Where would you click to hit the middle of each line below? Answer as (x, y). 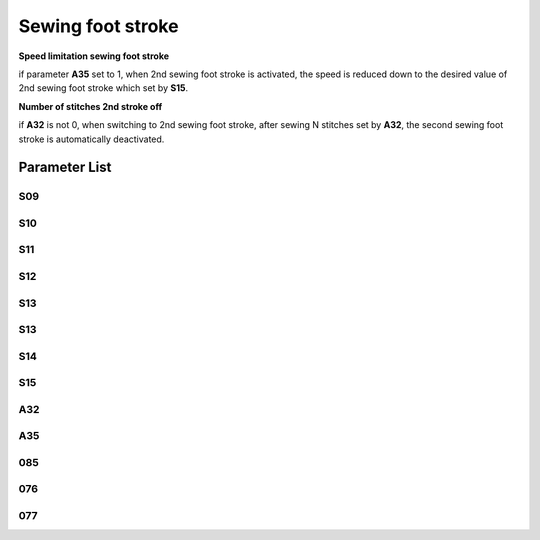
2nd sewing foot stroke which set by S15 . (103, 88)
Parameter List (65, 167)
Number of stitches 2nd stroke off (90, 106)
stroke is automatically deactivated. (91, 139)
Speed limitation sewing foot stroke (94, 56)
